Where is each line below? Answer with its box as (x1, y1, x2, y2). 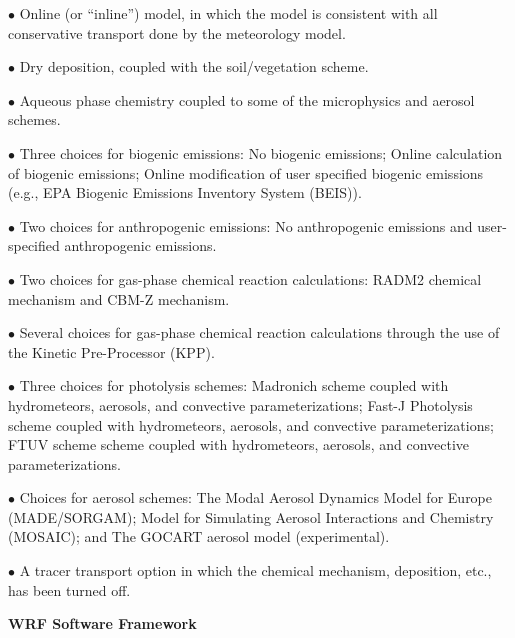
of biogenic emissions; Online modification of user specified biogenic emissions (8, 162, 484, 183)
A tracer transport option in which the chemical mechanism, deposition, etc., (19, 560, 492, 581)
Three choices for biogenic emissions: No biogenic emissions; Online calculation (19, 142, 503, 163)
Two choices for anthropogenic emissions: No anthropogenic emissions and (19, 215, 473, 236)
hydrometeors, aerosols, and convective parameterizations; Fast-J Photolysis (8, 394, 473, 415)
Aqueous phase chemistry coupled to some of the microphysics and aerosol (19, 89, 475, 110)
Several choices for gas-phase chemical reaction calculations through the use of (19, 322, 500, 343)
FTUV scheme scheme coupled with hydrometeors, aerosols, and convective (8, 434, 470, 455)
